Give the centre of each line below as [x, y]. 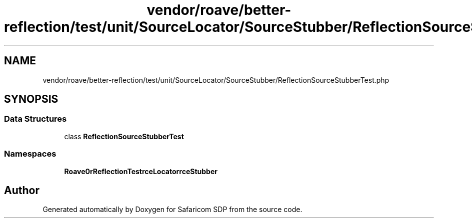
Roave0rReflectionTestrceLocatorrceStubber [141, 171]
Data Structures [35, 119]
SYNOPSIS [31, 99]
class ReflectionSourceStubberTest [124, 136]
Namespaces [30, 154]
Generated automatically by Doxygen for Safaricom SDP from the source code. [172, 210]
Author [22, 190]
